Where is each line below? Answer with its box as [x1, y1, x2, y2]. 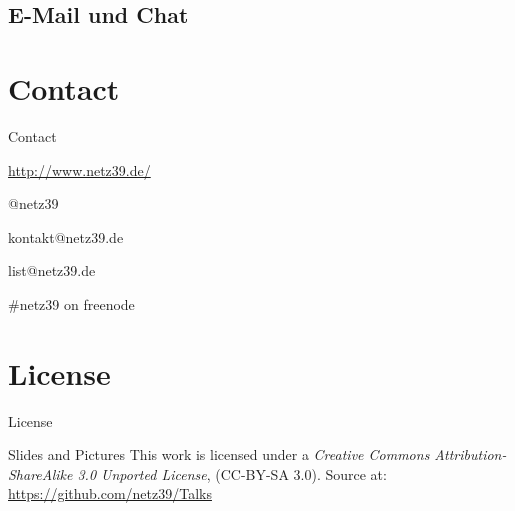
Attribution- [434, 444, 507, 465]
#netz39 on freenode [8, 293, 135, 314]
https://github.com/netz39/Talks [8, 483, 212, 504]
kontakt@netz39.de [8, 226, 124, 247]
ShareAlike [8, 463, 73, 484]
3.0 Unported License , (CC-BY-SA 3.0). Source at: [77, 463, 387, 484]
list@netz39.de [8, 260, 96, 281]
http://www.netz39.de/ [8, 159, 151, 180]
